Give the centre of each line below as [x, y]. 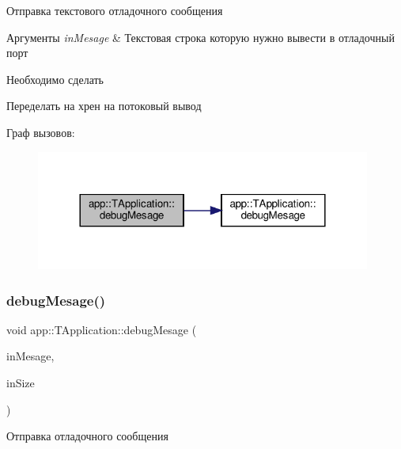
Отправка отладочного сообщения [87, 436]
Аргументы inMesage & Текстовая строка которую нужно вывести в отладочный [200, 37]
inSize [21, 383]
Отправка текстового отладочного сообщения [115, 10]
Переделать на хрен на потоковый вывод [104, 106]
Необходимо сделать [55, 79]
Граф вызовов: [41, 132]
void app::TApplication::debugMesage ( [102, 329]
